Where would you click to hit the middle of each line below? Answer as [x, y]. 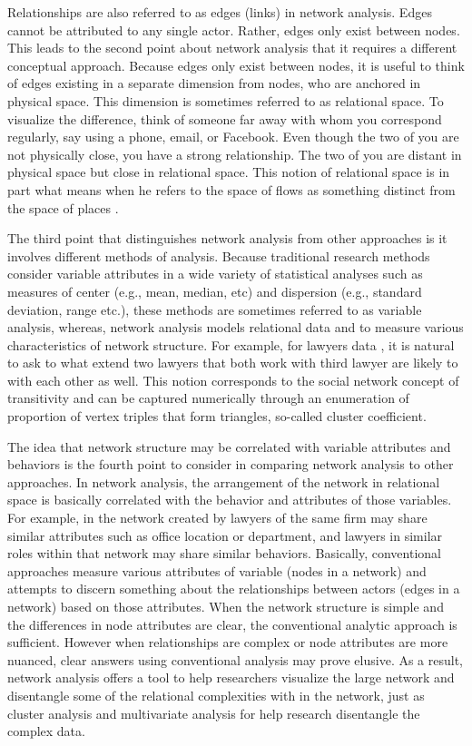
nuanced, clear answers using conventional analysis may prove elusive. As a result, [236, 659]
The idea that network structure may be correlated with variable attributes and [229, 446]
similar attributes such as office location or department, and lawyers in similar [225, 535]
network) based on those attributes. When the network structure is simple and [226, 606]
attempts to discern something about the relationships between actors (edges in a [234, 589]
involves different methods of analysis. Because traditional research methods [219, 255]
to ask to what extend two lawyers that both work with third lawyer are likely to [233, 363]
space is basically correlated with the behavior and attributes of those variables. [230, 500]
